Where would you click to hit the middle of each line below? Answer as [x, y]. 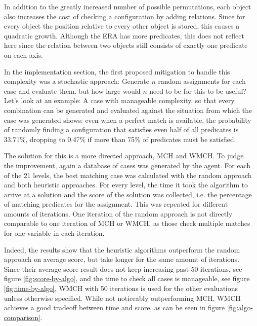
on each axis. [23, 54]
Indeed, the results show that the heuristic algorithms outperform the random [122, 249]
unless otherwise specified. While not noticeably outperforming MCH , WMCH [122, 298]
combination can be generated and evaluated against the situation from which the [128, 110]
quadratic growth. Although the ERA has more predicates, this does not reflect [124, 35]
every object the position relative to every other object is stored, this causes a [122, 26]
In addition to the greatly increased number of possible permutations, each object [128, 6]
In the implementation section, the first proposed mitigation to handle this [117, 71]
